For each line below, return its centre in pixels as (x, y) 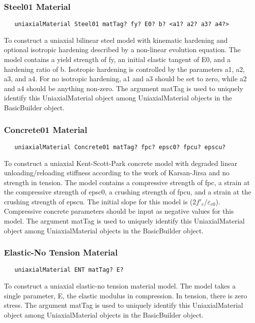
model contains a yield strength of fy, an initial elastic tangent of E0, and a (117, 59)
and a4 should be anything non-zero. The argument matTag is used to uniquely (124, 88)
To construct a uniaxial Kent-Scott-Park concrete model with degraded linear (121, 163)
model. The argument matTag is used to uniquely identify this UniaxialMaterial (124, 221)
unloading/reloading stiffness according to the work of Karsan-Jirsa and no (117, 173)
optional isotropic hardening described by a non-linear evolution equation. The (122, 49)
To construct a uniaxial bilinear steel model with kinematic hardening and (116, 40)
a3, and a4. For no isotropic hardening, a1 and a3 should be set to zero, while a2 (126, 79)
